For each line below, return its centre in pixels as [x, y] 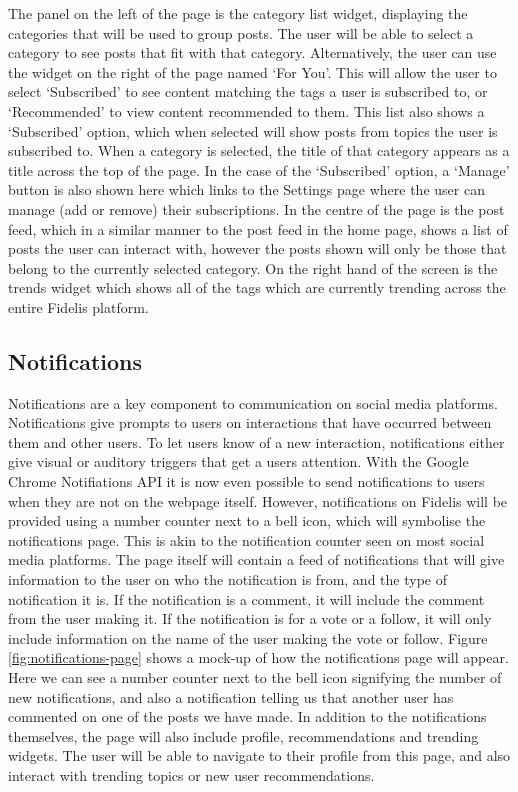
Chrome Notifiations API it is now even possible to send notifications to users [246, 481]
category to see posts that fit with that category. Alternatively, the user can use [252, 52]
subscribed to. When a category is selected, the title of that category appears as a [259, 150]
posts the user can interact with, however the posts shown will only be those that [257, 248]
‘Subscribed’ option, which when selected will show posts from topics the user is [253, 130]
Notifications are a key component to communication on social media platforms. [253, 402]
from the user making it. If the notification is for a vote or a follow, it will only [250, 618]
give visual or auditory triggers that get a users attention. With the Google [238, 461]
